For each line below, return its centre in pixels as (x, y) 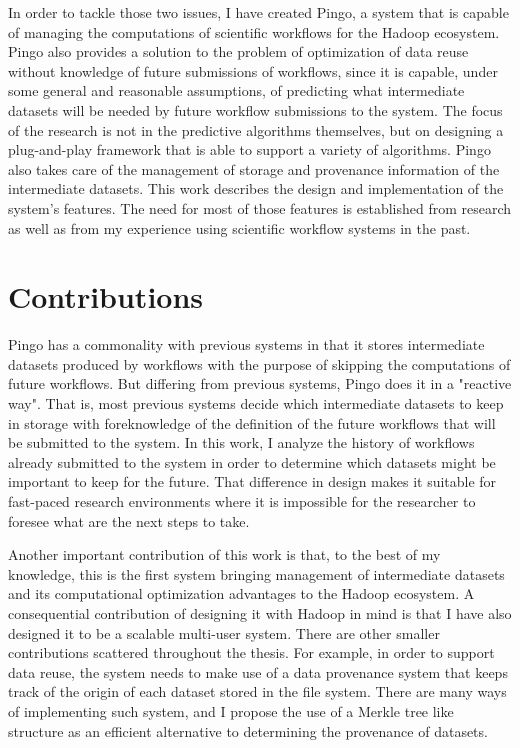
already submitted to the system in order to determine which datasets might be (252, 461)
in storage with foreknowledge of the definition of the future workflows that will (252, 422)
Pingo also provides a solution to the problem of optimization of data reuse (238, 51)
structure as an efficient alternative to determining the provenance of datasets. (248, 730)
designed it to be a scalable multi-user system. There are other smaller (224, 632)
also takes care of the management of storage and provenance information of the (254, 168)
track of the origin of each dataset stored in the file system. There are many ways (257, 691)
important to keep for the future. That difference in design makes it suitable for (252, 481)
